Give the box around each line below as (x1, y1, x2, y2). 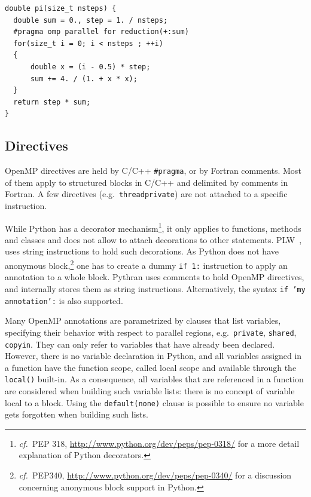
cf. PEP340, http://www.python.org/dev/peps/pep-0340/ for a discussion (19, 469, 292, 481)
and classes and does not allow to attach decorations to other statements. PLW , (5, 233, 302, 246)
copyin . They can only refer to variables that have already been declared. (5, 338, 275, 350)
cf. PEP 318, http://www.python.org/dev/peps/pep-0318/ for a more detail (19, 437, 300, 449)
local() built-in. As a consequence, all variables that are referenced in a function (5, 373, 304, 385)
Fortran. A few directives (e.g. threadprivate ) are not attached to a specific (5, 188, 288, 200)
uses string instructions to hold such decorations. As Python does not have (5, 245, 279, 257)
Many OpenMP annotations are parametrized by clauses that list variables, (5, 314, 281, 327)
